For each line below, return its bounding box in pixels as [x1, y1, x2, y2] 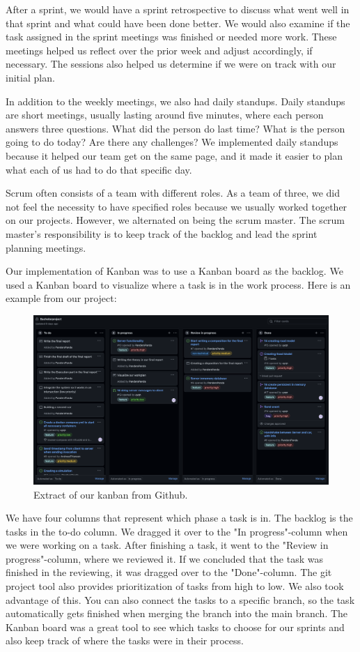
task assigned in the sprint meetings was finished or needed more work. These [6, 29, 337, 44]
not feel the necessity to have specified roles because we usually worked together [6, 199, 347, 213]
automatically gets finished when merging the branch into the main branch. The [6, 606, 348, 621]
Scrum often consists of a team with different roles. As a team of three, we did [6, 185, 340, 200]
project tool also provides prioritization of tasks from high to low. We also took [6, 579, 344, 593]
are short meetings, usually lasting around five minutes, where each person [6, 107, 324, 122]
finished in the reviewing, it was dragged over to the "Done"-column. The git [6, 565, 332, 579]
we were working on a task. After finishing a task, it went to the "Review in [6, 538, 329, 552]
